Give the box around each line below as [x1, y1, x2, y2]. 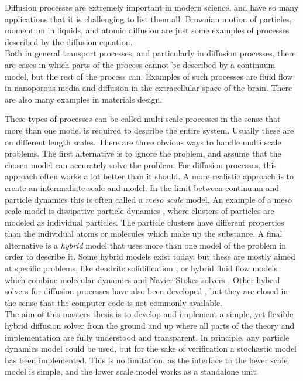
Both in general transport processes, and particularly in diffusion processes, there [5, 47, 296, 59]
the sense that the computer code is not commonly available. [5, 296, 223, 308]
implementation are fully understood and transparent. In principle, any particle [5, 331, 290, 343]
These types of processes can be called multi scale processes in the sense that [5, 113, 281, 125]
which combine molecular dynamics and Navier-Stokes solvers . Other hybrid [5, 273, 280, 285]
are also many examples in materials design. [5, 93, 163, 105]
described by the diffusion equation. [5, 35, 133, 47]
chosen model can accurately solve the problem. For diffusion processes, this [5, 158, 277, 171]
